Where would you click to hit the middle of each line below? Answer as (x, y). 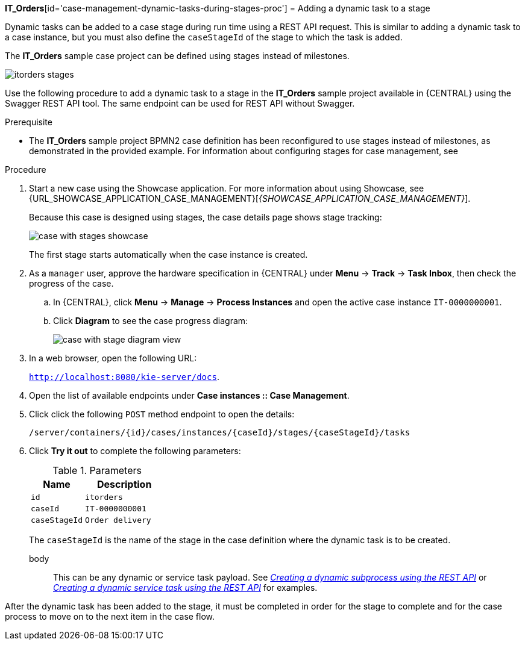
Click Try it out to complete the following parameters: (135, 451)
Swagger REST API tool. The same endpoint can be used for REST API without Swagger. (180, 103)
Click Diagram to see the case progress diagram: (151, 321)
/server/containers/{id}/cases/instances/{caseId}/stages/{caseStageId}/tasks (220, 432)
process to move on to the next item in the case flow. (110, 616)
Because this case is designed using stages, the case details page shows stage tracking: (206, 217)
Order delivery (118, 520)
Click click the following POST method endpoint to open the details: (162, 414)
